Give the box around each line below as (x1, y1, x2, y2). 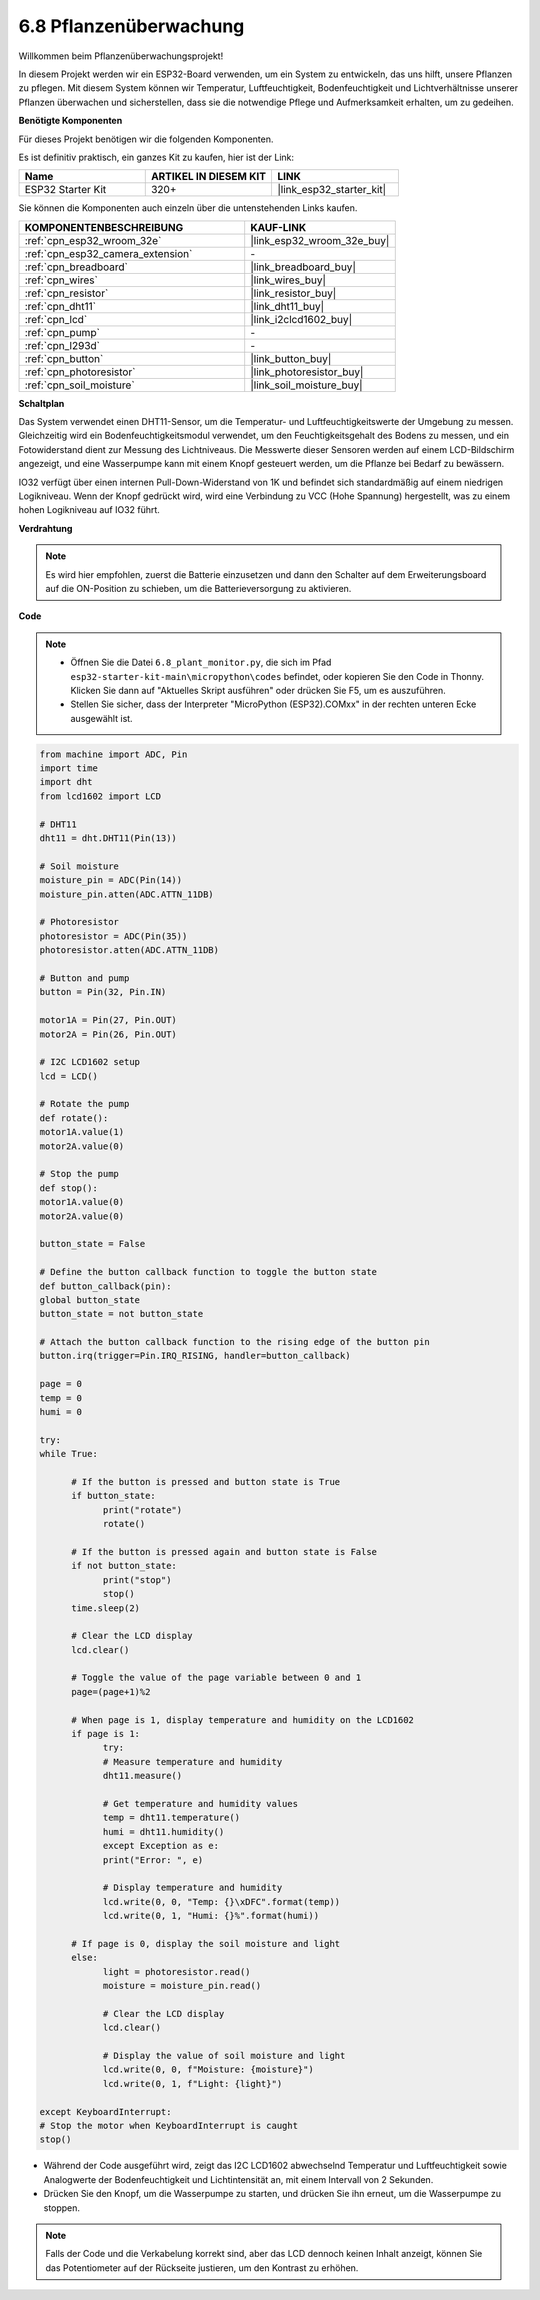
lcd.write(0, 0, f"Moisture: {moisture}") (102, 2064, 314, 2075)
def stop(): (39, 1182, 99, 1194)
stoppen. (43, 2201, 80, 2214)
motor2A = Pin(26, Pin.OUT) (39, 1028, 177, 1040)
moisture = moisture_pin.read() (102, 1980, 262, 1992)
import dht (39, 776, 93, 788)
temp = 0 (39, 1392, 83, 1404)
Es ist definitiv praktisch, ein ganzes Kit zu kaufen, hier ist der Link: (18, 151, 295, 163)
